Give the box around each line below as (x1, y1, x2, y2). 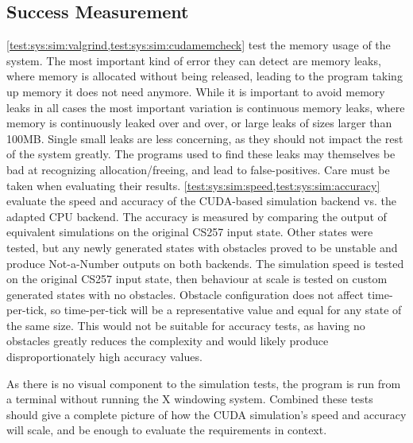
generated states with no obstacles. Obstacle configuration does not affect (6, 286, 365, 302)
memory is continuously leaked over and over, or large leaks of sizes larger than (6, 115, 392, 131)
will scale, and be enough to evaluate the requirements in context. (6, 422, 327, 438)
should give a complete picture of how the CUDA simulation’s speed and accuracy (6, 406, 407, 422)
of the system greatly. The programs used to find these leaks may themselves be (6, 146, 396, 162)
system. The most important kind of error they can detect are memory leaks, (6, 52, 381, 68)
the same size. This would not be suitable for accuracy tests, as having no (6, 317, 365, 333)
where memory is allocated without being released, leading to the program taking (6, 68, 403, 84)
